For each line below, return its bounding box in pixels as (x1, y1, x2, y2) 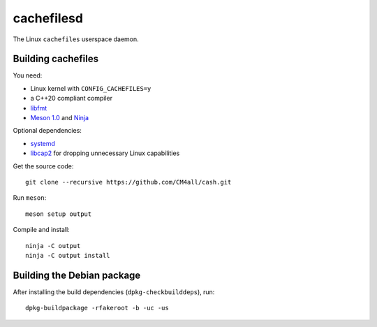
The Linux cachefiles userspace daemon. (13, 35, 139, 43)
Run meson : (13, 194, 47, 202)
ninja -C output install (25, 252, 110, 259)
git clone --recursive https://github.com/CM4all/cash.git (25, 178, 232, 186)
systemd (30, 139, 56, 147)
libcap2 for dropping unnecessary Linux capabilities (30, 149, 180, 157)
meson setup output (25, 210, 92, 218)
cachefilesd (13, 10, 84, 26)
